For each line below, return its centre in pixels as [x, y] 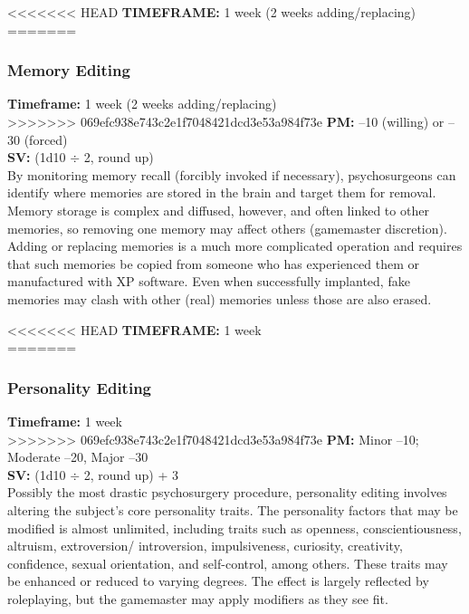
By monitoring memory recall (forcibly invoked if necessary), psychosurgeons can [232, 174]
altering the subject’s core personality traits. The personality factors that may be [233, 509]
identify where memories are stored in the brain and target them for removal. [222, 192]
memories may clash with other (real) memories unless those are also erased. [220, 298]
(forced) [46, 139]
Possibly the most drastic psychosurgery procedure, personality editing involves [227, 492]
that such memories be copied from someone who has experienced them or [214, 263]
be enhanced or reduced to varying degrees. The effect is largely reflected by [218, 581]
